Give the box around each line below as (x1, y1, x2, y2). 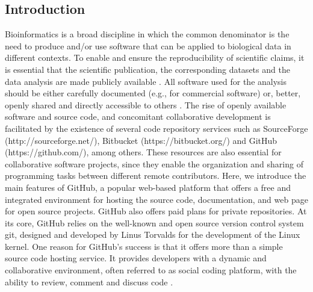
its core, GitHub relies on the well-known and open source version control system (5, 216, 304, 229)
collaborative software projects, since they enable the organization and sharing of (5, 157, 303, 170)
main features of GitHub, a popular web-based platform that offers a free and (5, 181, 291, 193)
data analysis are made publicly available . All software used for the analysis (5, 75, 287, 87)
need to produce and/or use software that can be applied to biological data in (5, 39, 291, 52)
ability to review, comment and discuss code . (5, 275, 173, 288)
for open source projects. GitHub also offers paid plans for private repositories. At (5, 205, 307, 217)
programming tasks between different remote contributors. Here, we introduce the (5, 169, 306, 182)
